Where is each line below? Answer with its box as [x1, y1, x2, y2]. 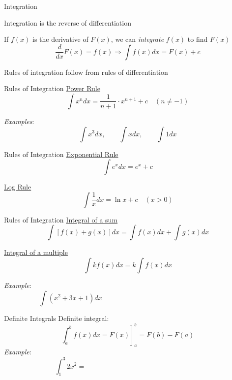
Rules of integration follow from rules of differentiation [4, 66, 168, 77]
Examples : [4, 116, 34, 126]
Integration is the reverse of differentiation [4, 17, 131, 28]
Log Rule [4, 182, 31, 192]
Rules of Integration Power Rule [4, 83, 100, 94]
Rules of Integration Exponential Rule [4, 149, 118, 159]
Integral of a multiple [4, 247, 68, 257]
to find [187, 34, 208, 44]
